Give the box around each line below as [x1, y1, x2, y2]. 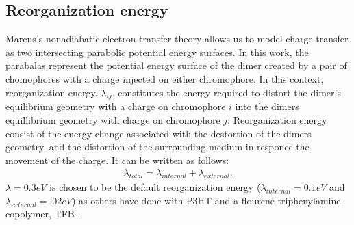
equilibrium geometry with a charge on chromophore [5, 99, 226, 114]
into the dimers [235, 99, 299, 114]
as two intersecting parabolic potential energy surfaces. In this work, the [5, 44, 309, 59]
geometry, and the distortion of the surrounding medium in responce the [5, 140, 309, 154]
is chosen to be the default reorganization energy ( [49, 180, 261, 194]
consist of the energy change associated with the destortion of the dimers [5, 126, 312, 140]
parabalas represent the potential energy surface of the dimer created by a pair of [5, 58, 347, 72]
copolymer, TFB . [5, 207, 81, 221]
